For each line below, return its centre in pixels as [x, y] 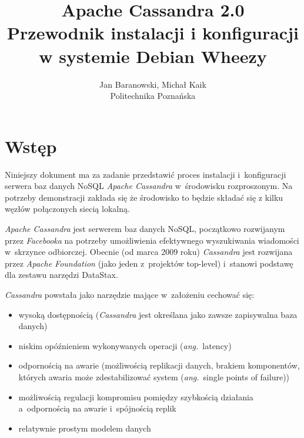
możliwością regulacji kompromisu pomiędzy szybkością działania [136, 396]
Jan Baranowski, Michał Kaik [153, 84]
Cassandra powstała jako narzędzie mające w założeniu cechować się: [130, 294]
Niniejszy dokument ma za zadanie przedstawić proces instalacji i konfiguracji [146, 174]
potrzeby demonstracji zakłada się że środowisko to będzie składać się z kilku [144, 197]
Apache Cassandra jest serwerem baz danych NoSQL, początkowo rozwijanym [145, 228]
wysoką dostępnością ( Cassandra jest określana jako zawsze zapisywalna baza [158, 314]
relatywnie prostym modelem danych [85, 428]
